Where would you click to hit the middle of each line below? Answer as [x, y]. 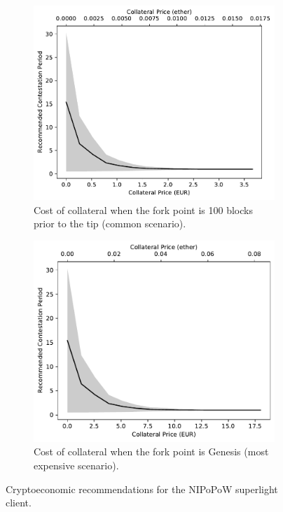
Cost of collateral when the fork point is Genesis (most [151, 451]
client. [19, 503]
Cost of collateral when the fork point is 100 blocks [143, 209]
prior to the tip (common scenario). [110, 223]
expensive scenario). [76, 465]
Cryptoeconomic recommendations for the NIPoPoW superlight [142, 489]
